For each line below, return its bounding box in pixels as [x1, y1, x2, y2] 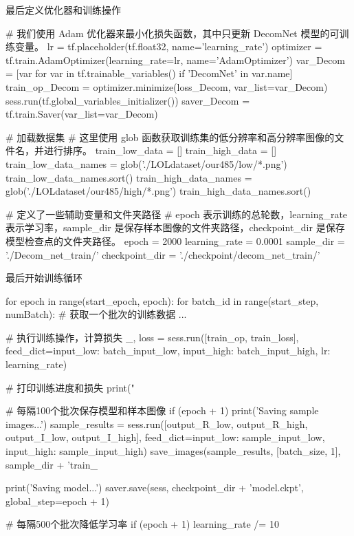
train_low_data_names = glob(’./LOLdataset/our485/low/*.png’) [5, 156, 287, 171]
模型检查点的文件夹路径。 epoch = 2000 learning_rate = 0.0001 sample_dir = [5, 233, 345, 248]
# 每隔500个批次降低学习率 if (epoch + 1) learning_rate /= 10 [5, 517, 279, 531]
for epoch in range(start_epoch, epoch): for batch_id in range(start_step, [5, 293, 319, 308]
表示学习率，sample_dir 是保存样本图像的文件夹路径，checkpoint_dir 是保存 [5, 220, 345, 235]
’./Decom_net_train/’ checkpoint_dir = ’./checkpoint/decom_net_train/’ [5, 247, 320, 261]
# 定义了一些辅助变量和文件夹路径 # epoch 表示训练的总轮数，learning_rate [5, 206, 348, 221]
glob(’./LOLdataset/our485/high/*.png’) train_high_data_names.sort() [5, 184, 311, 198]
